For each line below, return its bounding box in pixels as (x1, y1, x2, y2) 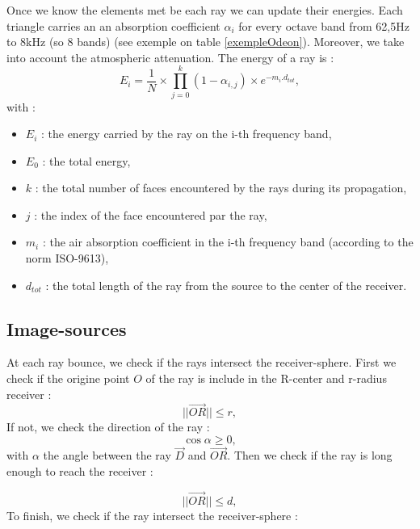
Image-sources (6, 316, 127, 341)
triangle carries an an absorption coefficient (6, 17, 220, 34)
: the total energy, (42, 152, 131, 169)
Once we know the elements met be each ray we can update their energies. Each (6, 2, 403, 18)
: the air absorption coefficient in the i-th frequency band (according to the (42, 233, 414, 250)
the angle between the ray (43, 447, 171, 464)
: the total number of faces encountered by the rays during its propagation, (35, 179, 407, 196)
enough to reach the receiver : (6, 462, 153, 479)
